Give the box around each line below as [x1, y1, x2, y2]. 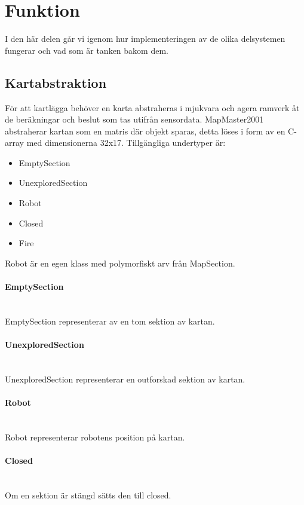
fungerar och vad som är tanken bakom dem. [5, 44, 168, 56]
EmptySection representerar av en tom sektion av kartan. [5, 314, 215, 327]
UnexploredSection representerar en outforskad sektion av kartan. [5, 372, 245, 385]
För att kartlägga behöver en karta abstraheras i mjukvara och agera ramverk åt [5, 101, 300, 114]
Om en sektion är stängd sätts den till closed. [5, 488, 171, 501]
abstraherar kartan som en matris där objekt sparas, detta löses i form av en [5, 124, 285, 137]
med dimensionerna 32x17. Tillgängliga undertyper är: [26, 136, 226, 149]
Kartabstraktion [5, 73, 107, 91]
